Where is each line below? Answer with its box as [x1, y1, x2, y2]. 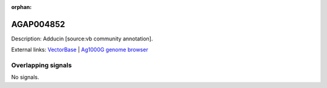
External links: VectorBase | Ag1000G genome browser [11, 46, 148, 54]
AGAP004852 [11, 19, 65, 30]
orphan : [11, 4, 32, 10]
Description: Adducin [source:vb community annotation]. [11, 35, 153, 42]
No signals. [11, 74, 39, 81]
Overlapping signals [11, 61, 72, 69]
